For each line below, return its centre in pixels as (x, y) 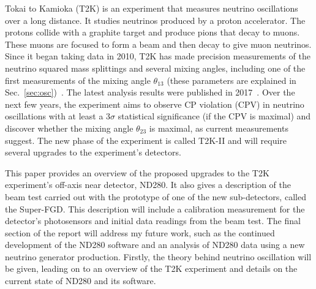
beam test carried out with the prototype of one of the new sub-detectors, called (156, 196)
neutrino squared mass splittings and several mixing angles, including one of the (155, 68)
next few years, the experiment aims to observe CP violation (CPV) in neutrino (155, 104)
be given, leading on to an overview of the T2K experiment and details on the (151, 268)
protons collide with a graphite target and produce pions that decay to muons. (152, 32)
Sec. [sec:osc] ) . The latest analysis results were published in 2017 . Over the (150, 92)
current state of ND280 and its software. (81, 281)
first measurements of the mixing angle (78, 80)
